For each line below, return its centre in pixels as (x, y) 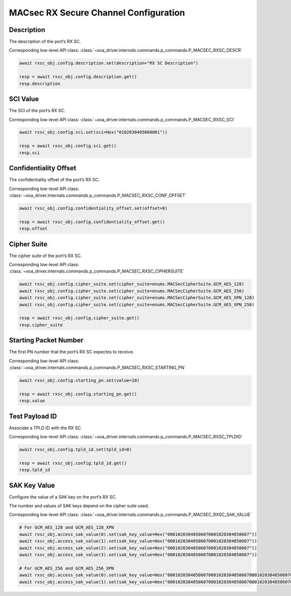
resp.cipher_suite (41, 325)
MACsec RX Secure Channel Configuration (97, 13)
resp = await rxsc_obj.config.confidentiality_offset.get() (92, 222)
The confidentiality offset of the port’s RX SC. (54, 180)
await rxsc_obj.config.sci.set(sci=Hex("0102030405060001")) (93, 132)
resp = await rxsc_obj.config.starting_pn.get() (78, 394)
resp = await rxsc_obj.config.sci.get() (68, 146)
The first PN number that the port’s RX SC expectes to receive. (72, 352)
